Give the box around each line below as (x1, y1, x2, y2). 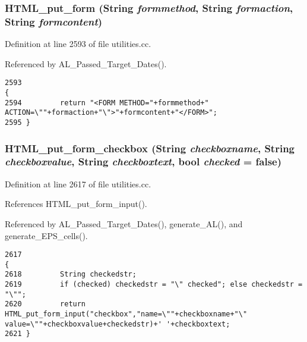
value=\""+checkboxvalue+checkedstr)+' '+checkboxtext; (5, 319, 230, 328)
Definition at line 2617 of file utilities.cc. (5, 177, 151, 190)
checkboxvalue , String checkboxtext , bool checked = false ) (5, 154, 282, 169)
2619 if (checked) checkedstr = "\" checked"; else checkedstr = (5, 280, 303, 289)
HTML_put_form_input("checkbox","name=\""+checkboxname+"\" (5, 310, 248, 319)
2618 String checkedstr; (5, 270, 137, 279)
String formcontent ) (5, 14, 103, 29)
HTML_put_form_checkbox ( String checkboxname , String (5, 140, 295, 155)
